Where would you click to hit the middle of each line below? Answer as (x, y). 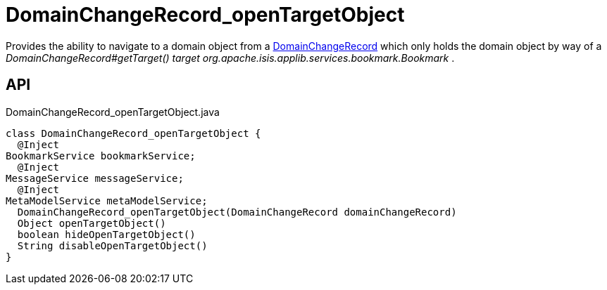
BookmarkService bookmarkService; (101, 156)
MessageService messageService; (95, 178)
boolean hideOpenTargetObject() (106, 234)
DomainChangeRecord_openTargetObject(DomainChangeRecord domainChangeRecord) (237, 212)
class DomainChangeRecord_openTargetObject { (133, 133)
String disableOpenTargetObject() (112, 245)
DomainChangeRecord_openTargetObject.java (113, 112)
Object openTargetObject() (92, 223)
